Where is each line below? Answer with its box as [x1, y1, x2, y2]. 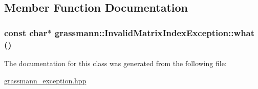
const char [4, 26, 48, 39]
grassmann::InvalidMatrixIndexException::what [54, 26, 255, 39]
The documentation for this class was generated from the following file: [4, 57, 227, 68]
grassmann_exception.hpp [4, 75, 87, 85]
